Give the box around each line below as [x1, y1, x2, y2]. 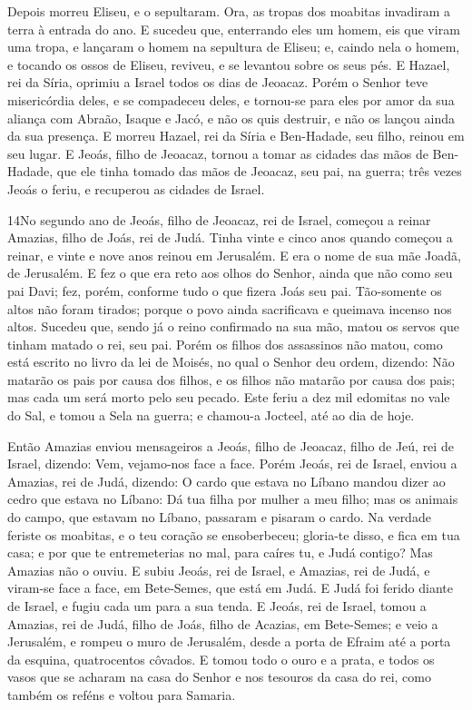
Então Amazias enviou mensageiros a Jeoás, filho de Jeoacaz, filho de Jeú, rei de [7, 436, 454, 455]
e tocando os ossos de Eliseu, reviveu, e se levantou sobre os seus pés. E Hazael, [7, 54, 450, 74]
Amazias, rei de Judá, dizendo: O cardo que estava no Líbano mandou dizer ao [7, 471, 446, 490]
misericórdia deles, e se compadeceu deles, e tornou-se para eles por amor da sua [7, 90, 455, 109]
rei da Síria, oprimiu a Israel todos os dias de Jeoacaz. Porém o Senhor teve [7, 73, 428, 92]
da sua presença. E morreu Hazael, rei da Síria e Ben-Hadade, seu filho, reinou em [7, 126, 465, 145]
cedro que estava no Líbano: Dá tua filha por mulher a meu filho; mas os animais [7, 489, 458, 508]
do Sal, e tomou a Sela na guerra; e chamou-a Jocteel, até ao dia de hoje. [7, 406, 415, 425]
